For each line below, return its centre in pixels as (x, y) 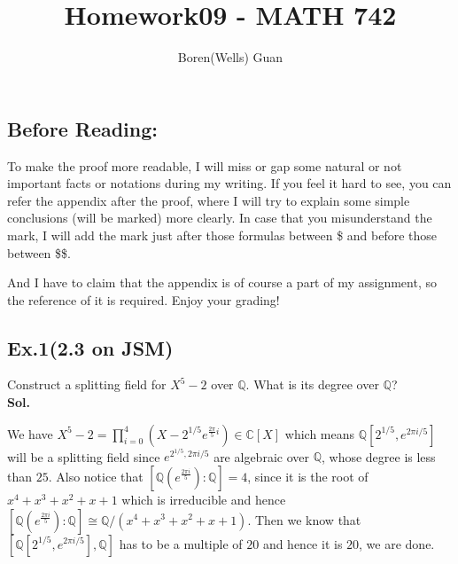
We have (30, 433)
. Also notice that (96, 476)
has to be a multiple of (181, 543)
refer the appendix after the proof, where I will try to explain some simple (209, 200)
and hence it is (303, 543)
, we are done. (397, 543)
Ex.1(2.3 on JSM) (90, 347)
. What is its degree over (312, 384)
